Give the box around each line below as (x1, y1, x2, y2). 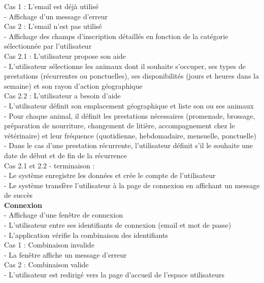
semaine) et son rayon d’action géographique (4, 80, 143, 91)
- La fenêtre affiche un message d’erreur (4, 249, 127, 260)
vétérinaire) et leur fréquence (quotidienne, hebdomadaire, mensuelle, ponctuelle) (4, 130, 256, 140)
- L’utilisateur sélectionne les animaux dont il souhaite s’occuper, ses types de (4, 60, 246, 71)
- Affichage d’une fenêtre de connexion (4, 209, 123, 220)
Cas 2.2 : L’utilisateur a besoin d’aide (4, 90, 121, 101)
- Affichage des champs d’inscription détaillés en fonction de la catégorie (4, 30, 228, 41)
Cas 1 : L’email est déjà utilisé (4, 1, 98, 11)
